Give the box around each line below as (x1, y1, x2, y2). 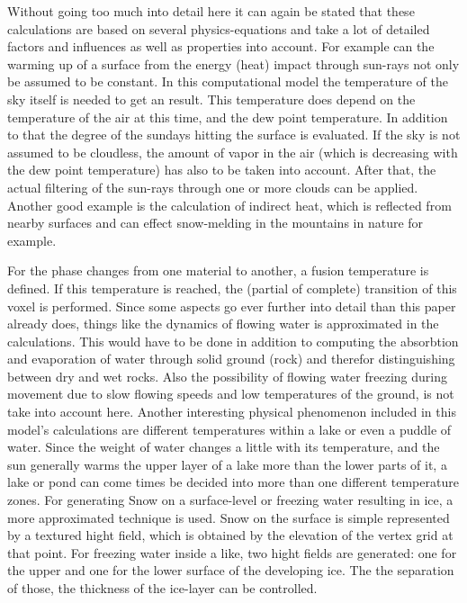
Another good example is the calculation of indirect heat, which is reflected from (7, 195, 452, 214)
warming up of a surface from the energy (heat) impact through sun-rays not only (7, 54, 460, 73)
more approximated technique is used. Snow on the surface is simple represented (7, 508, 450, 526)
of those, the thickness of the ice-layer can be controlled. (7, 579, 318, 597)
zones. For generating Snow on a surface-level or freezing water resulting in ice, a (7, 490, 454, 509)
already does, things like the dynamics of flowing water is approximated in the (7, 314, 439, 333)
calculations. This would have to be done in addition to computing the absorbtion (7, 331, 459, 350)
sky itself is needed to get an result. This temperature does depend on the (7, 89, 416, 108)
